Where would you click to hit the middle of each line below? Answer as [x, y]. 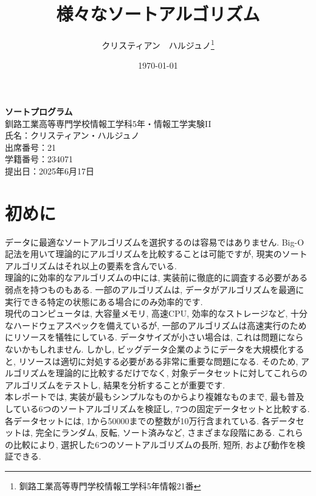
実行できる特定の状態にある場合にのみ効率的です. [104, 301]
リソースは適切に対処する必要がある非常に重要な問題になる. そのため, [158, 361]
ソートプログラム [39, 111]
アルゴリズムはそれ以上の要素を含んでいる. [91, 265]
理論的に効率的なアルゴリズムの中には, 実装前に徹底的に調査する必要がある [156, 277]
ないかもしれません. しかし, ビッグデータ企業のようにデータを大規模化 [146, 349]
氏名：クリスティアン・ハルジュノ [72, 135]
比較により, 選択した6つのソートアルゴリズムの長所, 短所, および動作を [155, 444]
